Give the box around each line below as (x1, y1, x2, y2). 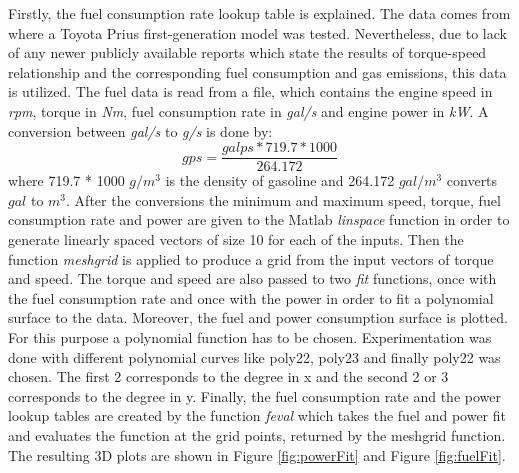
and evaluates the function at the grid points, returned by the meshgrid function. (8, 424, 506, 445)
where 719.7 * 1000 (8, 170, 125, 191)
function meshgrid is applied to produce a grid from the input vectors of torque (8, 248, 494, 269)
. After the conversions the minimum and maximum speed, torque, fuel (66, 189, 501, 210)
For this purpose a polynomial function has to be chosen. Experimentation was (8, 326, 492, 347)
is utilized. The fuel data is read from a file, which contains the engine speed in (8, 81, 493, 102)
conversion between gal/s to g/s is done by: (8, 120, 273, 141)
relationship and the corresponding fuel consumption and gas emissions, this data (8, 61, 507, 82)
